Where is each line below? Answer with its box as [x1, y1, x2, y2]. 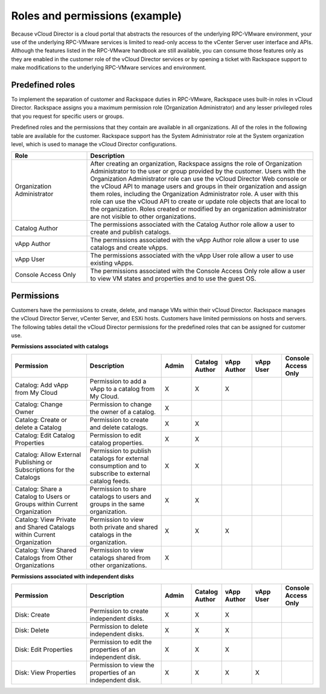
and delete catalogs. [89, 423, 148, 432]
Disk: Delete [14, 626, 50, 635]
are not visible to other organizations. [90, 212, 196, 221]
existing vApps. [90, 259, 134, 267]
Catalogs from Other [14, 553, 73, 562]
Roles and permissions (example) [11, 9, 182, 22]
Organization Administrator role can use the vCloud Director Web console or [90, 175, 307, 183]
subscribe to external [89, 469, 150, 478]
